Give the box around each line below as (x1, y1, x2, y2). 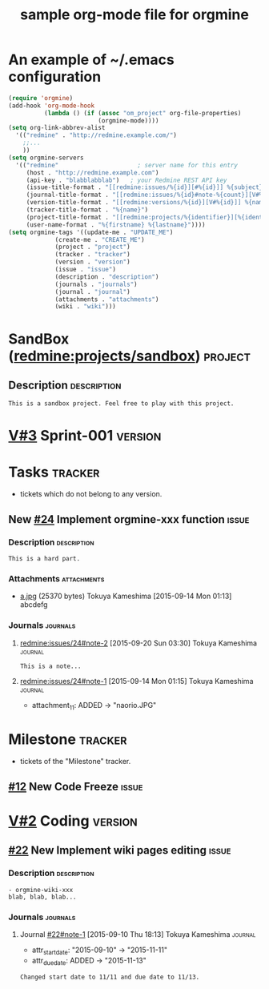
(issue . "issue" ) (54, 266, 116, 274)
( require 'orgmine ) (8, 94, 74, 102)
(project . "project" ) (54, 243, 130, 251)
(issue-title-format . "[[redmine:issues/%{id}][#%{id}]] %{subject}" (26, 183, 267, 191)
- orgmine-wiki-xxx (8, 886, 74, 894)
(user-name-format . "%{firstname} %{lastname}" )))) (26, 220, 206, 229)
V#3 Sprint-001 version (8, 426, 162, 444)
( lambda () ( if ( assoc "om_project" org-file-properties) (43, 109, 242, 117)
